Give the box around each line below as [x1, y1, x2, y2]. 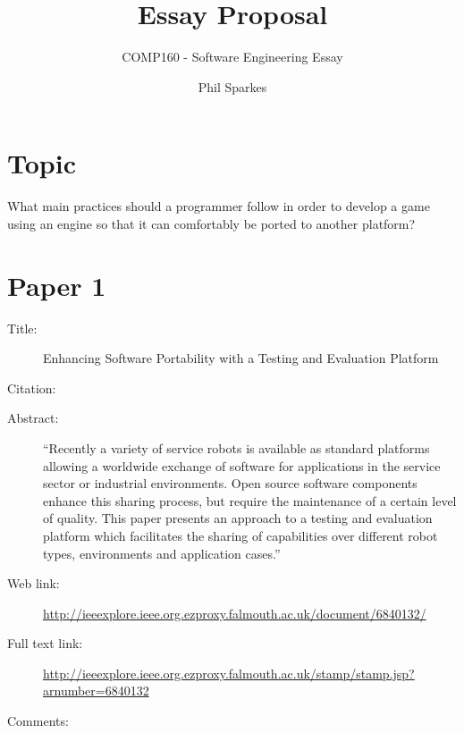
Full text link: [7, 634, 83, 653]
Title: [7, 318, 38, 337]
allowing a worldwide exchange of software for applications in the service [43, 456, 441, 475]
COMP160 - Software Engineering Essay [122, 47, 343, 66]
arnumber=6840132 [43, 681, 149, 700]
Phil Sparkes [198, 77, 267, 96]
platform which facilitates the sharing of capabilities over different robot [43, 526, 438, 544]
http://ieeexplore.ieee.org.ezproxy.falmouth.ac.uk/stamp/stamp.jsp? [43, 663, 415, 682]
